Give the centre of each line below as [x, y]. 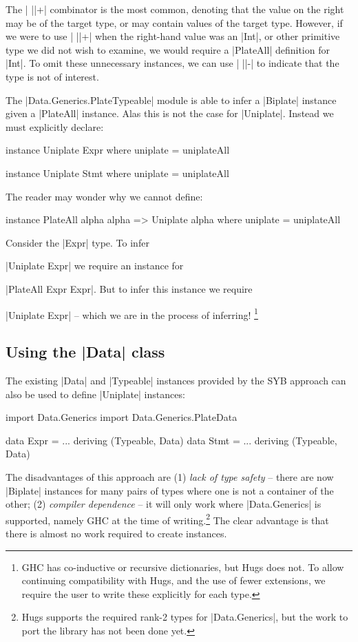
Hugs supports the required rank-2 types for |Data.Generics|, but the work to [185, 617]
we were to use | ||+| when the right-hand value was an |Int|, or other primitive [173, 36]
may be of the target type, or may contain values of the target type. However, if [174, 22]
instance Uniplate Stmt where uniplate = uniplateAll [117, 173]
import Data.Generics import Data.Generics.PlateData [122, 417]
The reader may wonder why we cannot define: [104, 196]
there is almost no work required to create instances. [116, 533]
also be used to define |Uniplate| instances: [95, 394]
